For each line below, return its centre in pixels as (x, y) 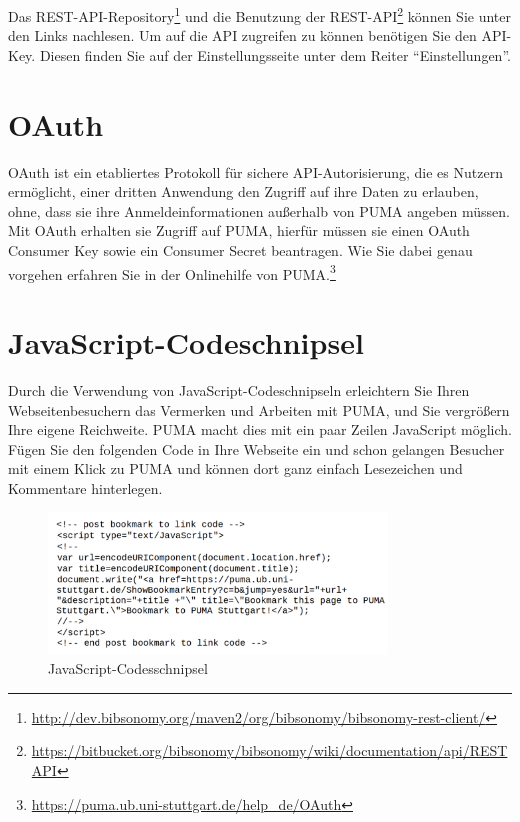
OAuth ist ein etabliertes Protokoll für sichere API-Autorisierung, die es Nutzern (255, 171)
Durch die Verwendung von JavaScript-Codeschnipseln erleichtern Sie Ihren (239, 389)
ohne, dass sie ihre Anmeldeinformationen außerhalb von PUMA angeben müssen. (259, 210)
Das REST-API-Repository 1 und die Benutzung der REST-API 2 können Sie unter (259, 14)
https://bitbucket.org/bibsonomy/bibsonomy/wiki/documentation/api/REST (269, 750)
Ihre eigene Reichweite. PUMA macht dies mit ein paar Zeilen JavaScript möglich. (260, 429)
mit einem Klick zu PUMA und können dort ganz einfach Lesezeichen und (235, 468)
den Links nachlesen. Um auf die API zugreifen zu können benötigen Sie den (242, 35)
